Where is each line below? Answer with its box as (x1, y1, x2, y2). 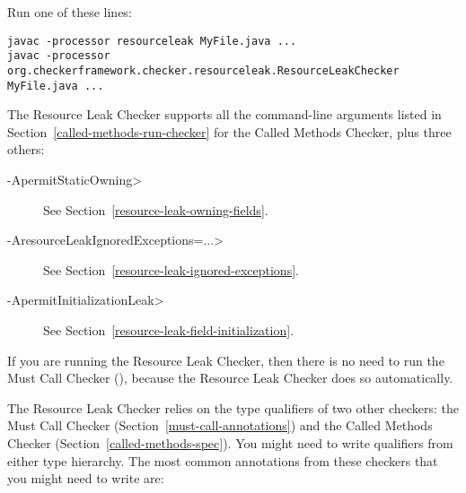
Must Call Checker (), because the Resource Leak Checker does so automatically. (7, 368, 453, 387)
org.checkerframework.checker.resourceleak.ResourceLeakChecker (7, 64, 400, 77)
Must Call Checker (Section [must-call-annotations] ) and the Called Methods (7, 416, 433, 435)
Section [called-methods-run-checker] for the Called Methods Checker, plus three (7, 122, 452, 141)
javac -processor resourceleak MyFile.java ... (7, 34, 297, 48)
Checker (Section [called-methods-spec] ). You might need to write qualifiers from (7, 433, 453, 452)
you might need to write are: (7, 469, 164, 488)
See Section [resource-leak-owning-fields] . (43, 200, 268, 219)
